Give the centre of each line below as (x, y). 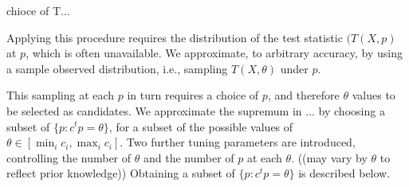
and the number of (189, 157)
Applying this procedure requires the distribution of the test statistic (175, 37)
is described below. (344, 173)
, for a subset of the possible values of (201, 126)
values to (374, 95)
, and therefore (303, 95)
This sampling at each (61, 95)
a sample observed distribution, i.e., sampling (117, 68)
